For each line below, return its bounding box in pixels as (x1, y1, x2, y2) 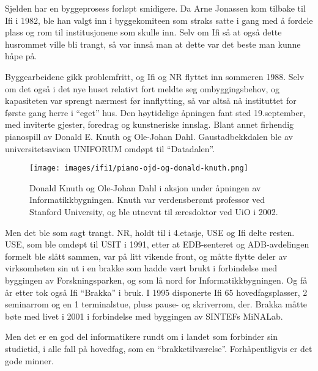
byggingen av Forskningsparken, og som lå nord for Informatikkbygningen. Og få (5, 273, 308, 286)
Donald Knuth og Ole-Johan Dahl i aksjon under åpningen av (29, 181, 261, 194)
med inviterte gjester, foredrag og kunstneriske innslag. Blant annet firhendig (5, 118, 294, 131)
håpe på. (5, 50, 37, 62)
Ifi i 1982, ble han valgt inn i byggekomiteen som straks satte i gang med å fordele (5, 13, 313, 26)
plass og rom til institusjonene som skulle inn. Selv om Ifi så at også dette (5, 26, 282, 39)
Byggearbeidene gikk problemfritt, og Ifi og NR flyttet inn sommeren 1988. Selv (5, 70, 305, 83)
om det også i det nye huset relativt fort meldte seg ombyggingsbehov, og (5, 82, 280, 95)
